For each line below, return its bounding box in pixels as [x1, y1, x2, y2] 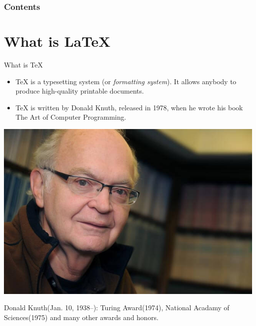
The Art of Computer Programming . [15, 112, 127, 122]
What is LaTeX [4, 31, 111, 51]
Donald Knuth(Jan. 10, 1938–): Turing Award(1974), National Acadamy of [4, 302, 229, 313]
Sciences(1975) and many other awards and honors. [4, 312, 159, 323]
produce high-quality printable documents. [15, 86, 144, 96]
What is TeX [4, 59, 43, 69]
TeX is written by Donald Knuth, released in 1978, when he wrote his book [15, 102, 243, 112]
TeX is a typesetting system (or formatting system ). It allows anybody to [15, 76, 236, 86]
